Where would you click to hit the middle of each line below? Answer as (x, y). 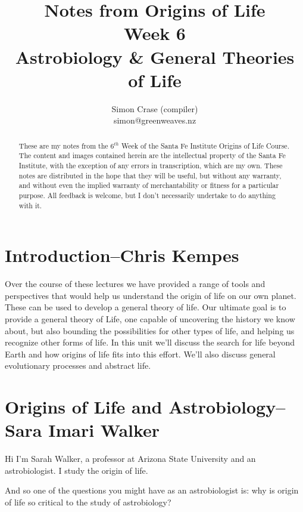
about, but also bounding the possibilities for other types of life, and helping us (150, 330)
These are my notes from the (63, 145)
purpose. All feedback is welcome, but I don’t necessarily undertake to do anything (147, 195)
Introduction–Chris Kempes (122, 255)
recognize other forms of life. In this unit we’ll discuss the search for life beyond (150, 342)
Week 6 (155, 33)
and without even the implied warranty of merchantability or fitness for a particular (149, 185)
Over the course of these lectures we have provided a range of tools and (135, 284)
